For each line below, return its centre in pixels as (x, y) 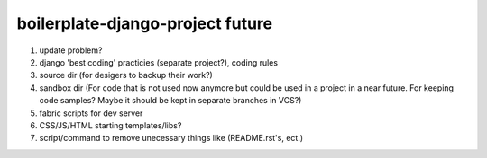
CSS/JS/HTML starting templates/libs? (110, 125)
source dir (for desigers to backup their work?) (126, 75)
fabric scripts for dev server (91, 113)
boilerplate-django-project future (145, 23)
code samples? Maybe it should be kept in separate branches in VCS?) (170, 101)
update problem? (71, 50)
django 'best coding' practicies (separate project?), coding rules (159, 62)
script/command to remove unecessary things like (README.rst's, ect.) (171, 138)
